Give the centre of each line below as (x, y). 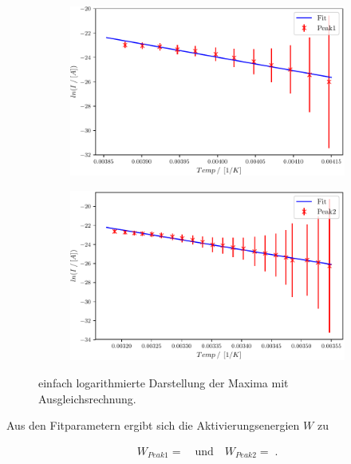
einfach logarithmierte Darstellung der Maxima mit (164, 383)
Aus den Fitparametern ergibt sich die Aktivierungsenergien (153, 425)
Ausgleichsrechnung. (87, 398)
